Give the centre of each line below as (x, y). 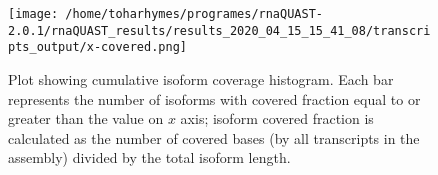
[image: (33, 14)
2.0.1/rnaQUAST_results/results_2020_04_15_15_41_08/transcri (219, 30)
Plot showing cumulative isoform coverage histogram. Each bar (201, 78)
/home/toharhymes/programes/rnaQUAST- (194, 14)
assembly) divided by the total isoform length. (149, 157)
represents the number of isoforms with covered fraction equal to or (214, 98)
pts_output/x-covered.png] (97, 47)
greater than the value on (86, 118)
